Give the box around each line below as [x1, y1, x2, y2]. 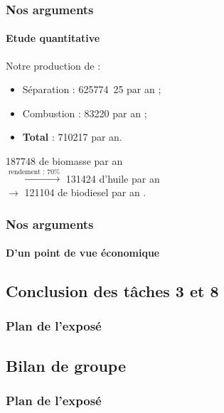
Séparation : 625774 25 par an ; [22, 82, 161, 97]
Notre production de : [6, 58, 101, 73]
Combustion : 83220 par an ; [22, 105, 147, 120]
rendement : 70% [8, 168, 60, 176]
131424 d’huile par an [65, 171, 160, 186]
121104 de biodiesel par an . [24, 185, 146, 199]
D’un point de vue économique [6, 245, 160, 260]
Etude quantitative [6, 31, 100, 45]
